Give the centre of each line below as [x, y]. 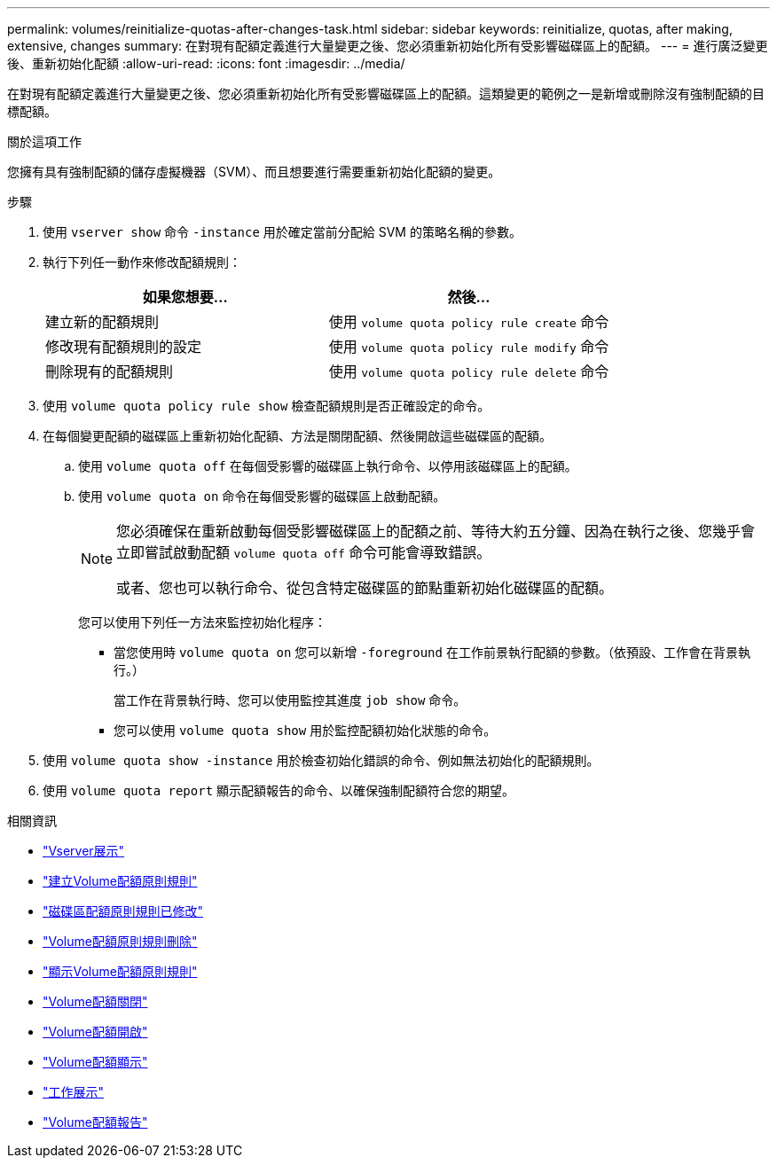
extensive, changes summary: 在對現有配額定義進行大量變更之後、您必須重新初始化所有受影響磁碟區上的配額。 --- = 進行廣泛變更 [388, 46]
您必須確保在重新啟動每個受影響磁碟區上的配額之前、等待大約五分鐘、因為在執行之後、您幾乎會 [436, 531]
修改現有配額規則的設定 [124, 347]
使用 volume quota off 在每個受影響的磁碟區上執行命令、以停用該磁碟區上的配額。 [328, 466]
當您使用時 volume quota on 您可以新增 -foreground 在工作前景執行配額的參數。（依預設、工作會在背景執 [432, 652]
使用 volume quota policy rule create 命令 [469, 322]
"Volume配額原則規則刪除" [120, 941]
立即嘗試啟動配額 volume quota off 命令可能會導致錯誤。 [304, 552]
